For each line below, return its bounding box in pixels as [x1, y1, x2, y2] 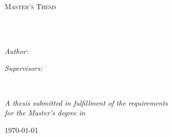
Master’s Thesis [5, 1, 56, 11]
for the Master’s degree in [5, 107, 85, 118]
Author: [5, 45, 29, 56]
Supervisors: [5, 63, 43, 73]
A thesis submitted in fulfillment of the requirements [5, 97, 168, 108]
